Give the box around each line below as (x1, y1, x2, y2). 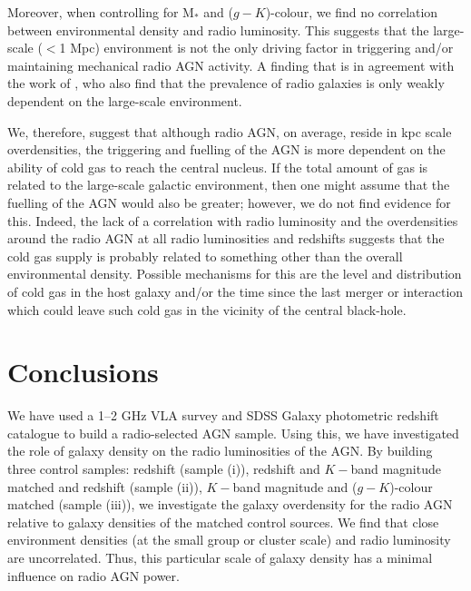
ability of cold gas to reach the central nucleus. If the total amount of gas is (7, 157, 428, 176)
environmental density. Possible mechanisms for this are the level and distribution (7, 264, 462, 283)
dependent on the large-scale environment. (7, 91, 242, 110)
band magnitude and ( (232, 477, 358, 496)
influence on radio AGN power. (7, 566, 180, 585)
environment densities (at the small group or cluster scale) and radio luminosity (7, 530, 451, 549)
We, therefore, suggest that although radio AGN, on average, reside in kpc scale (7, 122, 452, 141)
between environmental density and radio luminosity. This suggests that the (7, 20, 429, 39)
